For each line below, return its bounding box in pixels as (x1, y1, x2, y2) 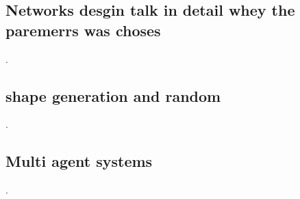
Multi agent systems (5, 150, 153, 172)
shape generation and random (5, 85, 221, 106)
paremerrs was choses (5, 19, 161, 40)
